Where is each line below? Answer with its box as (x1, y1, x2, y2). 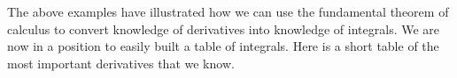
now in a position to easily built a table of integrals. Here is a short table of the (7, 37, 439, 55)
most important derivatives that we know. (7, 53, 235, 72)
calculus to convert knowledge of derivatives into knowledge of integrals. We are (7, 19, 440, 38)
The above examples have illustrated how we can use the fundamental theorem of (7, 3, 449, 20)
